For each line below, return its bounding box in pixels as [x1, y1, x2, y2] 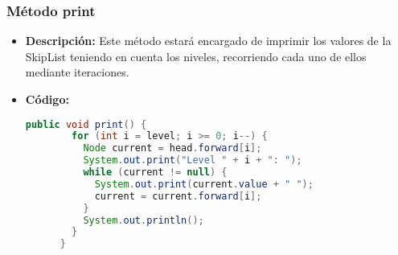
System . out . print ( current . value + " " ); [94, 178, 314, 190]
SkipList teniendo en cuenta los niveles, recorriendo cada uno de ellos [25, 47, 367, 64]
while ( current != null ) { [83, 167, 228, 179]
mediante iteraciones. [25, 64, 129, 80]
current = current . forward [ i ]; [94, 190, 262, 202]
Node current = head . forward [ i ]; [83, 142, 262, 154]
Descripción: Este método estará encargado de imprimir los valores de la [25, 32, 392, 49]
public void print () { [25, 118, 147, 130]
